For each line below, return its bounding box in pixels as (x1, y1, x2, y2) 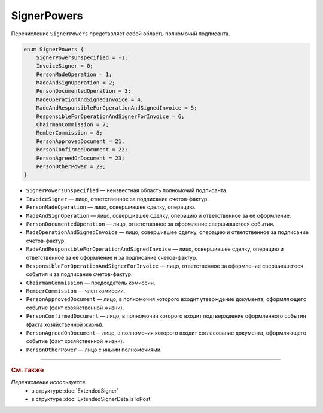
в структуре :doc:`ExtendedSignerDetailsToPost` (31, 396, 153, 403)
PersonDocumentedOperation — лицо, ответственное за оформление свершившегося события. (26, 220, 275, 227)
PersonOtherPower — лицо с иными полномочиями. (26, 346, 162, 353)
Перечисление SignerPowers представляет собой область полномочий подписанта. (11, 30, 230, 37)
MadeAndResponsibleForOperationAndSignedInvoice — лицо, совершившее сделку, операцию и (26, 245, 284, 253)
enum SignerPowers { (23, 45, 84, 53)
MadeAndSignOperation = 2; (36, 80, 116, 86)
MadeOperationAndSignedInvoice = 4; (36, 96, 144, 103)
